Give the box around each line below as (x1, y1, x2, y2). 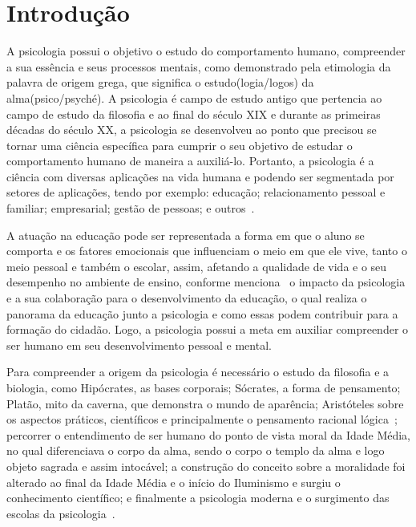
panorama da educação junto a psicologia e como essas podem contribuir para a (6, 305, 398, 322)
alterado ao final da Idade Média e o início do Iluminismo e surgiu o (6, 473, 341, 490)
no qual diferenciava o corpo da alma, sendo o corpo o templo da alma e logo (6, 442, 385, 459)
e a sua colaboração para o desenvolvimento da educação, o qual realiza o (6, 290, 367, 306)
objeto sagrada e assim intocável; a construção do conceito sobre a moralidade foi (6, 457, 406, 474)
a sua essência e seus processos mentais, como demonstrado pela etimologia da (6, 58, 391, 75)
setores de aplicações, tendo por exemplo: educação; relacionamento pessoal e (6, 184, 386, 201)
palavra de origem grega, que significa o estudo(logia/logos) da (6, 74, 314, 91)
